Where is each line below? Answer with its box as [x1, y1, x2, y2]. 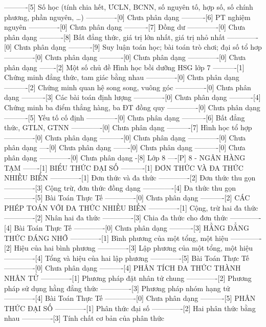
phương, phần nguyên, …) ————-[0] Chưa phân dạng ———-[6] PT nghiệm [4, 11, 251, 22]
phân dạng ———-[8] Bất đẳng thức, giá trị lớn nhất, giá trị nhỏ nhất [4, 31, 225, 42]
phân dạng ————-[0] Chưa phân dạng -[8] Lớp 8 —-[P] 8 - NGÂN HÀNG [4, 152, 246, 162]
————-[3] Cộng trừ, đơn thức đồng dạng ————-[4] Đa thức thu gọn [4, 182, 236, 193]
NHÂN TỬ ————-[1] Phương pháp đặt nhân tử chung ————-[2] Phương [4, 273, 252, 283]
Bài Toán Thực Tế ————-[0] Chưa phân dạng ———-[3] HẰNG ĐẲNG [14, 222, 249, 233]
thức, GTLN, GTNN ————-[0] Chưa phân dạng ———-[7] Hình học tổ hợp [4, 122, 252, 133]
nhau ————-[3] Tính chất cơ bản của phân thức [4, 313, 165, 323]
